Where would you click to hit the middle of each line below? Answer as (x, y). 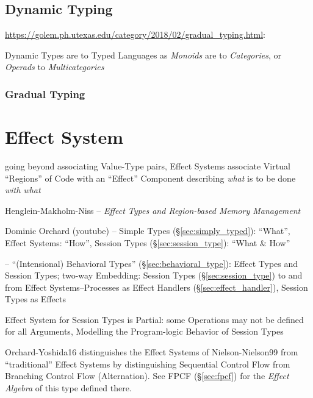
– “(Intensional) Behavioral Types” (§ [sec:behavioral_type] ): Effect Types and (152, 263)
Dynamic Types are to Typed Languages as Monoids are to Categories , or (143, 55)
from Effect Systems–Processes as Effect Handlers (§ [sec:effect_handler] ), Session (156, 287)
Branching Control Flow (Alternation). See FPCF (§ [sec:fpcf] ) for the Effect (147, 376)
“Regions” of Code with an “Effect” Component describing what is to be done (150, 178)
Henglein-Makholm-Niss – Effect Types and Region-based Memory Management (153, 210)
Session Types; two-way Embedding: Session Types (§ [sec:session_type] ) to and (154, 275)
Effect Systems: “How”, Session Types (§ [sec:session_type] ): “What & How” (148, 242)
